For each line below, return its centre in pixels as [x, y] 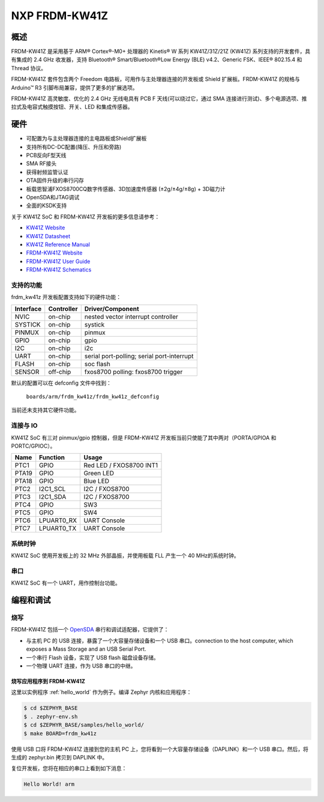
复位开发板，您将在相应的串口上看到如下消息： [69, 768]
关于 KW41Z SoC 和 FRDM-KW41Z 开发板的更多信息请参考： [85, 217]
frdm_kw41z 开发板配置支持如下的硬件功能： [66, 297]
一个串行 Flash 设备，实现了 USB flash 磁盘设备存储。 [92, 657]
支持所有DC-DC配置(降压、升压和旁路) [74, 146]
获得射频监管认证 [47, 172]
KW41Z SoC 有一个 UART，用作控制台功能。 [66, 583]
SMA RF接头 [41, 164]
